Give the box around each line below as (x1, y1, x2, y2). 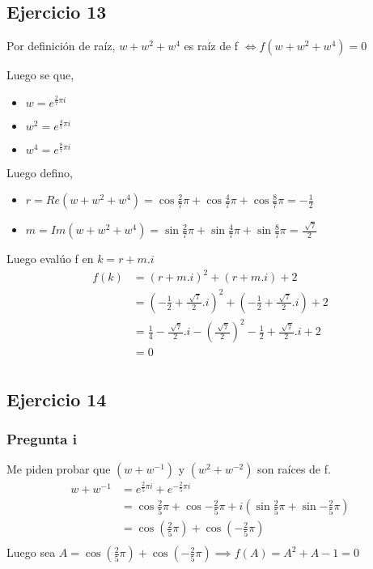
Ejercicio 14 (6, 386, 107, 411)
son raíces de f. (257, 461, 331, 478)
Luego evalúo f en (6, 250, 94, 267)
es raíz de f (184, 37, 239, 54)
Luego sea (6, 544, 56, 561)
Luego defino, (6, 163, 73, 180)
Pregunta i (6, 429, 77, 449)
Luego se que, (6, 66, 74, 83)
